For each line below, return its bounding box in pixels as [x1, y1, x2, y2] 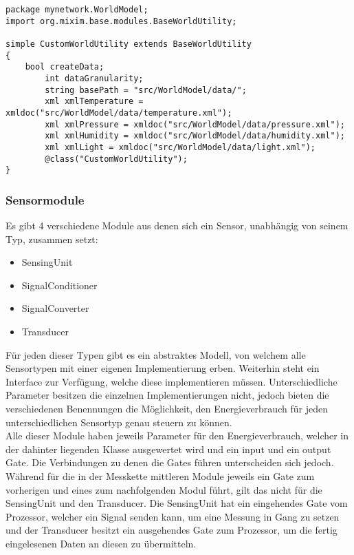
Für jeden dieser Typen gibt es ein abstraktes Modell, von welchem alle [5, 347, 306, 362]
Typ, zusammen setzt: [5, 231, 98, 246]
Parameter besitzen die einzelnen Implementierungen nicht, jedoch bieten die [5, 388, 329, 402]
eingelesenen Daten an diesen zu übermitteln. [5, 536, 197, 550]
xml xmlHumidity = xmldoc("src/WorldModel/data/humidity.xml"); [45, 131, 345, 141]
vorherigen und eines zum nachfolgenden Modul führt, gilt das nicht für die [5, 482, 322, 496]
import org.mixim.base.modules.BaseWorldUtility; [5, 16, 237, 26]
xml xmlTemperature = [45, 96, 144, 107]
